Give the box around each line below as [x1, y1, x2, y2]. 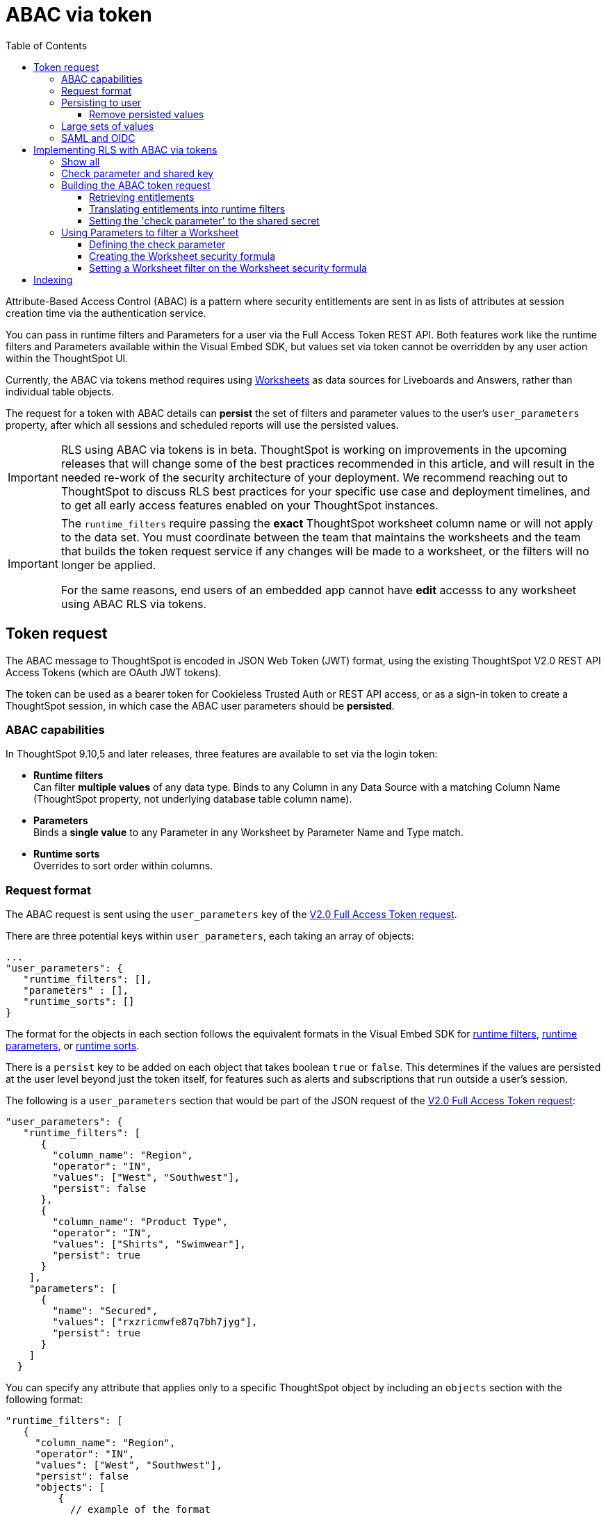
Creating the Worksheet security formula [89, 249, 276, 262]
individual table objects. [6, 385, 114, 398]
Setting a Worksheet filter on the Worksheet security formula [89, 261, 367, 274]
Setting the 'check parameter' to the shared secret [89, 214, 320, 227]
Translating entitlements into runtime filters [89, 202, 286, 215]
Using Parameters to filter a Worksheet [61, 226, 239, 238]
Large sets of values [61, 120, 154, 132]
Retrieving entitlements [89, 190, 195, 203]
